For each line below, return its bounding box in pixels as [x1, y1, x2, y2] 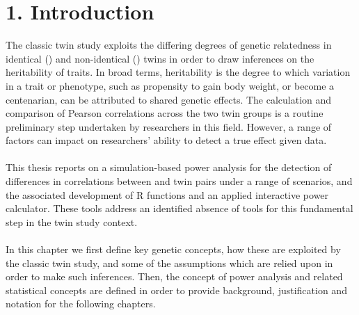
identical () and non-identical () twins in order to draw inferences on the [6, 51, 314, 65]
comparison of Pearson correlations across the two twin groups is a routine [6, 106, 324, 120]
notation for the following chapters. [6, 296, 156, 311]
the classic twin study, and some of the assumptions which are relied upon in [6, 255, 333, 270]
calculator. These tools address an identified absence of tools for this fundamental [6, 201, 353, 216]
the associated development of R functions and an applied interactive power [6, 187, 329, 202]
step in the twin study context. [6, 214, 138, 229]
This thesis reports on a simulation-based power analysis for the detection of [6, 160, 332, 175]
